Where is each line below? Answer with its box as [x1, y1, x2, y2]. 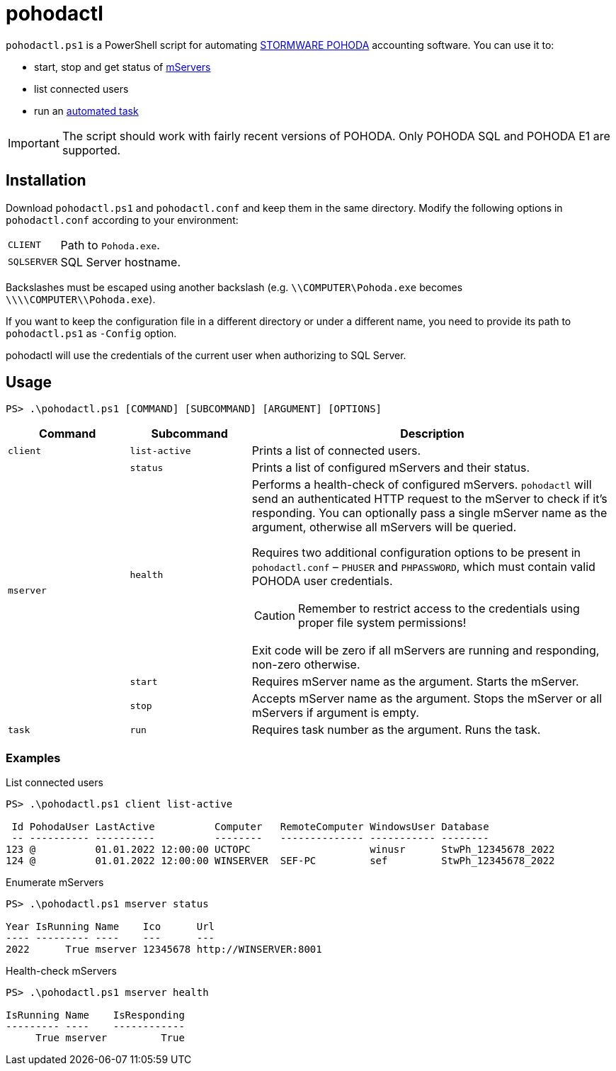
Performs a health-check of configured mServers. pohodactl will [251, 477, 592, 492]
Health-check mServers [6, 965, 117, 977]
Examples [6, 750, 61, 765]
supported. [62, 142, 121, 157]
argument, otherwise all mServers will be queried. [251, 520, 517, 535]
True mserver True [35, 1032, 185, 1044]
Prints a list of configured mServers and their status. [251, 460, 530, 475]
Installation [6, 171, 86, 190]
